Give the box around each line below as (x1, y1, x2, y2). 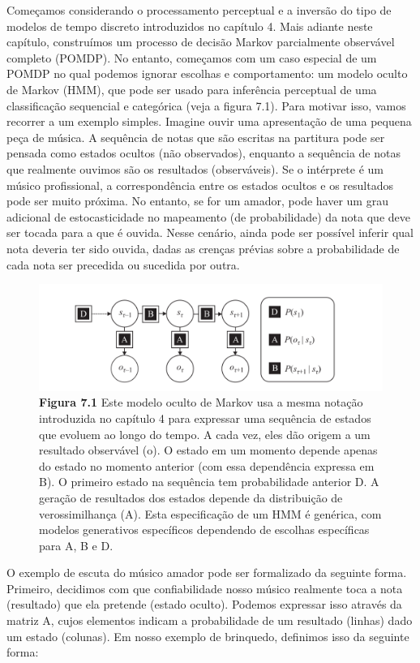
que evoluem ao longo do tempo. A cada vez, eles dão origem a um (39, 425, 371, 442)
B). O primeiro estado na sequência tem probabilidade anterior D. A (39, 473, 379, 490)
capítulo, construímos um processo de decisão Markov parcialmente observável (6, 33, 395, 50)
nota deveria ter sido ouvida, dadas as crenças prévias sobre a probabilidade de (6, 239, 400, 256)
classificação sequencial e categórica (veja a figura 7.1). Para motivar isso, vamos (6, 97, 406, 114)
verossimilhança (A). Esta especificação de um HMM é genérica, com (39, 505, 382, 522)
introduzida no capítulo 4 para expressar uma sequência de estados (39, 409, 371, 426)
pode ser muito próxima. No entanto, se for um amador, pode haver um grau (6, 192, 388, 209)
